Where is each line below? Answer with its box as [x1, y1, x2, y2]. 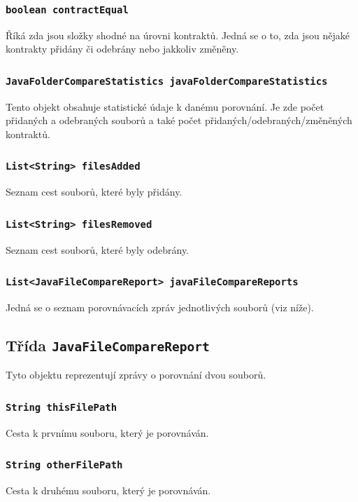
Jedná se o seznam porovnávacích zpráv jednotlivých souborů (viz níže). [6, 300, 314, 315]
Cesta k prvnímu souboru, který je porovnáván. [6, 425, 209, 440]
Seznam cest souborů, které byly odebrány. [6, 242, 189, 257]
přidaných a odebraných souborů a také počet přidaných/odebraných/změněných [6, 113, 352, 128]
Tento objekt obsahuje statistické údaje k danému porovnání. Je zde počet [6, 99, 324, 114]
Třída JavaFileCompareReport [6, 334, 210, 356]
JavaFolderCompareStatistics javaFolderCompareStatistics [6, 75, 328, 87]
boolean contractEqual [6, 4, 129, 15]
